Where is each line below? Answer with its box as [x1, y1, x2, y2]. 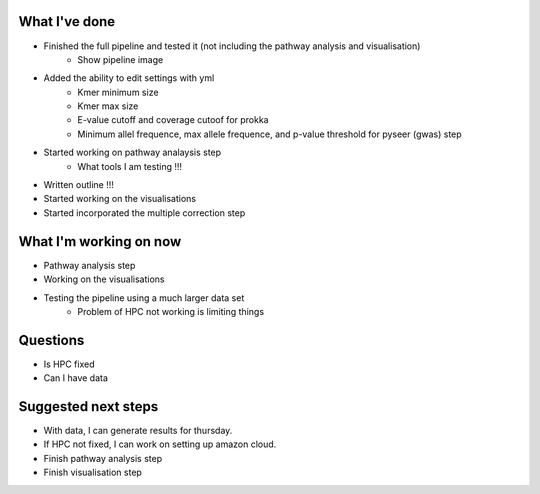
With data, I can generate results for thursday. [43, 425, 233, 437]
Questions [18, 331, 85, 349]
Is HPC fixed [43, 358, 95, 370]
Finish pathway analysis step [43, 452, 163, 464]
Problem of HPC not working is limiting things [77, 305, 265, 317]
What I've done [18, 13, 116, 30]
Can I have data [43, 372, 109, 384]
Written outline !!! [43, 179, 114, 191]
